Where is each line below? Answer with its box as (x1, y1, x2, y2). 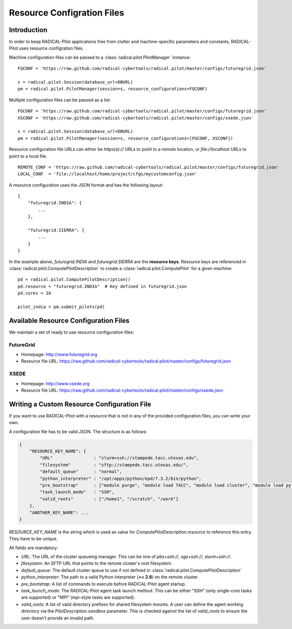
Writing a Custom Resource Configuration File (9, 400, 151, 408)
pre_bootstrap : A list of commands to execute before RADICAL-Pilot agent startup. (21, 581, 186, 587)
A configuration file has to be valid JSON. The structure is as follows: (9, 429, 147, 434)
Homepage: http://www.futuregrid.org (21, 352, 97, 357)
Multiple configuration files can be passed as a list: (9, 97, 111, 103)
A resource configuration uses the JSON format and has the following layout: (9, 182, 164, 188)
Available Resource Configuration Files (9, 316, 130, 324)
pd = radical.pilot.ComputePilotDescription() (18, 277, 131, 282)
